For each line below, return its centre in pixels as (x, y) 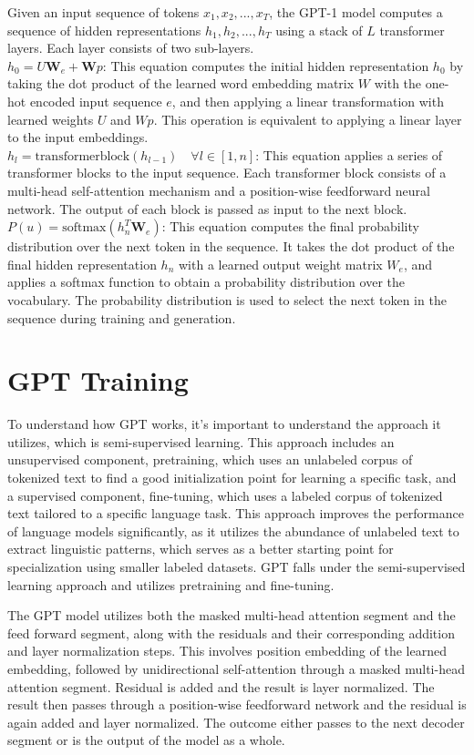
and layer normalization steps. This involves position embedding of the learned (227, 651)
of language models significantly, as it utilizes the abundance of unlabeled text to (233, 531)
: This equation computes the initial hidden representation (266, 65)
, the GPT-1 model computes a (356, 12)
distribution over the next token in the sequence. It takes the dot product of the (231, 246)
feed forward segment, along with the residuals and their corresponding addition (231, 633)
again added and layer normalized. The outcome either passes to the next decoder (236, 722)
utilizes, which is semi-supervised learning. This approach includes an (201, 441)
